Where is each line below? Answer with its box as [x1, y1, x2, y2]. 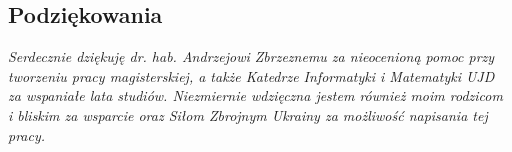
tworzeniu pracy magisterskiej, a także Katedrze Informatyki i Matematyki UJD [8, 65, 495, 86]
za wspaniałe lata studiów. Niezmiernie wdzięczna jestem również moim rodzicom [8, 85, 503, 106]
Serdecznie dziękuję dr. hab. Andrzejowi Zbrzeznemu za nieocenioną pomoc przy [8, 46, 495, 67]
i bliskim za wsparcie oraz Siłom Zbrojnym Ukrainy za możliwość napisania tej [8, 104, 488, 125]
